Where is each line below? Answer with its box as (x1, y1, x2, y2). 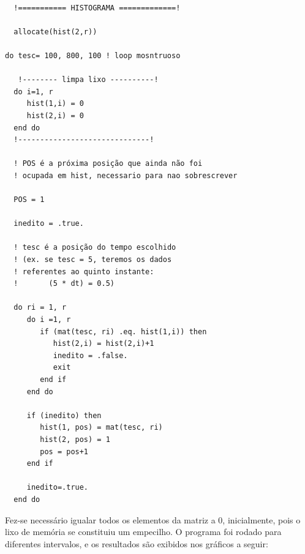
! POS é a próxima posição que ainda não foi (13, 159, 203, 168)
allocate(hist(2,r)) (13, 27, 97, 36)
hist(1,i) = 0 (26, 99, 84, 108)
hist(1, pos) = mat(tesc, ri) (40, 423, 163, 432)
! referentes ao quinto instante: (13, 267, 154, 276)
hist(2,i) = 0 (26, 111, 84, 120)
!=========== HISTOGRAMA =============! (13, 3, 181, 12)
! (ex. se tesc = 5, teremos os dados (13, 255, 172, 264)
